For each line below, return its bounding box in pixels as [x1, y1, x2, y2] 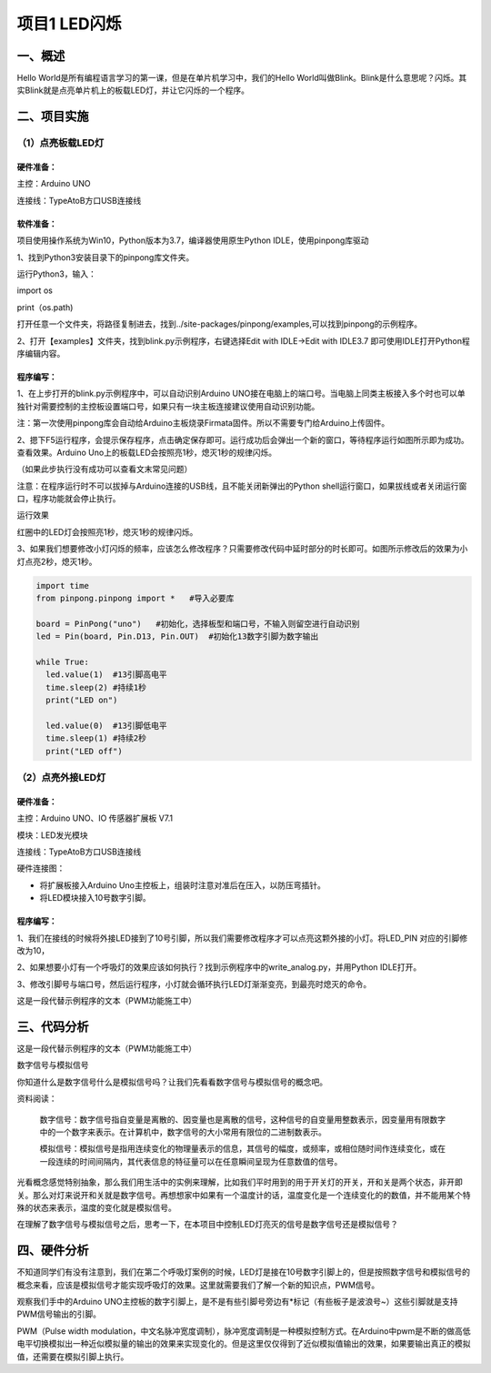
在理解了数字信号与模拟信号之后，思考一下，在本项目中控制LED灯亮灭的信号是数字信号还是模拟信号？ [16, 1219, 399, 1230]
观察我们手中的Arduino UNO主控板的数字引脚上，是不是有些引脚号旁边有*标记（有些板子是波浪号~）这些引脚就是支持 [16, 1297, 458, 1307]
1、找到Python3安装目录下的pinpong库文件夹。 [16, 251, 195, 263]
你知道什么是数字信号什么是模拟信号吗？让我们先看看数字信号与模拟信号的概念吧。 [16, 1076, 327, 1087]
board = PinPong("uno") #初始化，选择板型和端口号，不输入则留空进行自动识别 [35, 619, 360, 629]
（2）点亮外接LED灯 [16, 772, 106, 784]
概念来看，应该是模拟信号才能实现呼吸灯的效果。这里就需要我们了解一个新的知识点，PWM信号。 [16, 1279, 380, 1290]
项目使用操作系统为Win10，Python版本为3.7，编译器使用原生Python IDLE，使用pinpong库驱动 [16, 235, 369, 246]
